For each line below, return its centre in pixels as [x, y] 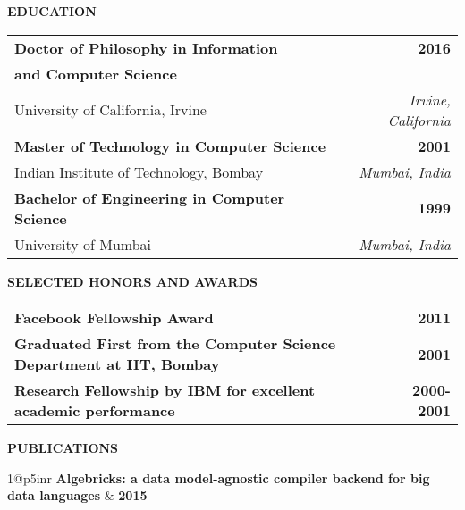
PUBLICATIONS [63, 448]
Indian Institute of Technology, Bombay [139, 171]
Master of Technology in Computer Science [170, 146]
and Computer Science [96, 73]
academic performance [95, 411]
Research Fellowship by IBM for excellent [165, 390]
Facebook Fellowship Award [114, 318]
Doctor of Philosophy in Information [146, 47]
